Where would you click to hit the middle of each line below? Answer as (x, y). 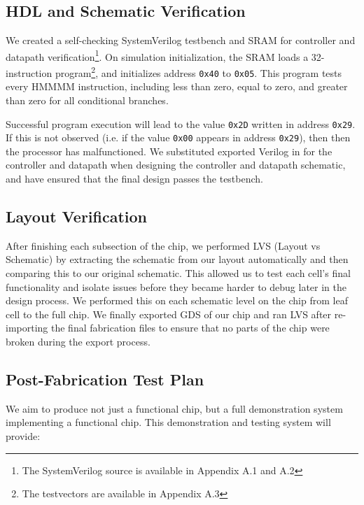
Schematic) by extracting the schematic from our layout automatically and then (177, 259)
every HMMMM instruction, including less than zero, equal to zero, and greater (177, 86)
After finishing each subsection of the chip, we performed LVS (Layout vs (163, 245)
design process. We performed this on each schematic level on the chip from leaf (177, 300)
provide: (23, 435)
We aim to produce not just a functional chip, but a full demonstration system (174, 408)
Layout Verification (77, 216)
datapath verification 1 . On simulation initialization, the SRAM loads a (157, 55)
